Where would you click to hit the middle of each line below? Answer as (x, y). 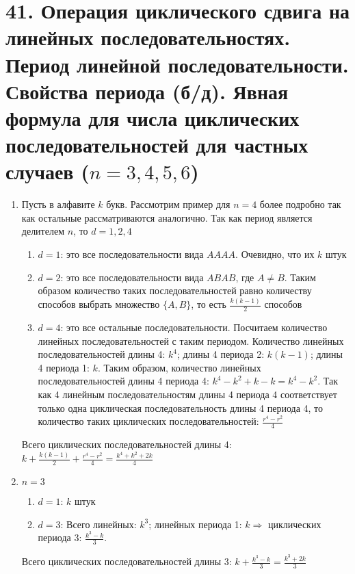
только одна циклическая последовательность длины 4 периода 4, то (181, 407)
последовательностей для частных (157, 145)
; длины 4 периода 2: (221, 354)
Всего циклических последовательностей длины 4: (127, 444)
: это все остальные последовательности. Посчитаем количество (194, 327)
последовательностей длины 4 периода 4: (123, 381)
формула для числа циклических (153, 117)
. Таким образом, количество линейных (179, 367)
